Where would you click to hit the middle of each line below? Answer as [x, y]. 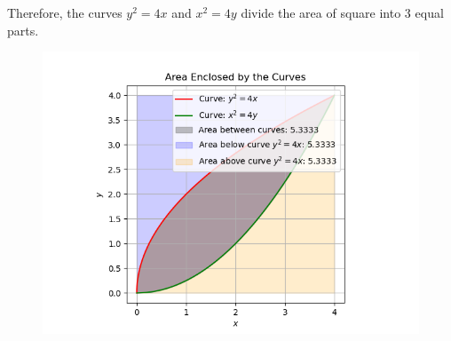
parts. [23, 30]
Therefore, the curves [65, 12]
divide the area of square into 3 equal [342, 12]
